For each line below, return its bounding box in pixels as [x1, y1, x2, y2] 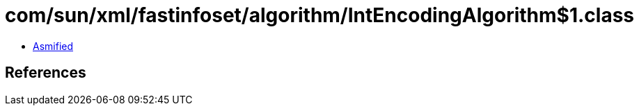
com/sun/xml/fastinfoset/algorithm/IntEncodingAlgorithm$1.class [5, 3, 635, 27]
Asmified [33, 40, 74, 52]
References [5, 64, 86, 82]
